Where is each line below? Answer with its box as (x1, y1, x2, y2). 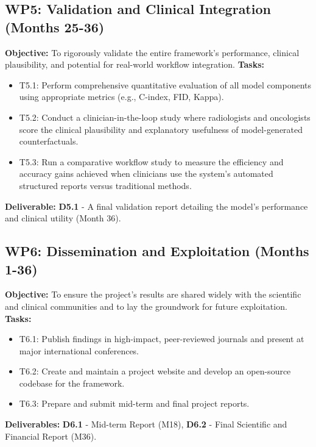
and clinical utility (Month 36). (5, 212, 121, 224)
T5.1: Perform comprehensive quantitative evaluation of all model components (19, 78, 311, 91)
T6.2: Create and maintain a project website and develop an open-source (19, 365, 291, 377)
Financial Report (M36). (5, 429, 97, 442)
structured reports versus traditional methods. (19, 179, 192, 191)
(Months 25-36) (5, 17, 105, 36)
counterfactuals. (19, 135, 79, 148)
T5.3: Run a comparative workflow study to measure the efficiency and (19, 155, 284, 168)
